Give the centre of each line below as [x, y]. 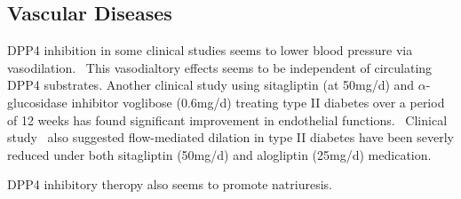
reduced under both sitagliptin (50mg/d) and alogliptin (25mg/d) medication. [219, 154]
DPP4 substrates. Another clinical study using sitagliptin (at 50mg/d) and [211, 85]
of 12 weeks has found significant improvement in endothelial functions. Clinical [227, 119]
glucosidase [37, 102]
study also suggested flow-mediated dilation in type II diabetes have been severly [230, 137]
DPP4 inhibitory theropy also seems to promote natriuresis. [170, 184]
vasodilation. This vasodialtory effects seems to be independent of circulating [220, 67]
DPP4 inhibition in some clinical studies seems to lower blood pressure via [210, 50]
